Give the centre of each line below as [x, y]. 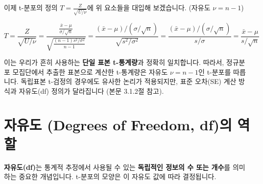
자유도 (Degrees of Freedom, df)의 [118, 124]
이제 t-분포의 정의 [31, 7]
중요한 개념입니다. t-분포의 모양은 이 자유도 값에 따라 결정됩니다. [118, 176]
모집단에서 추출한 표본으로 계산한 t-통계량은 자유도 [90, 72]
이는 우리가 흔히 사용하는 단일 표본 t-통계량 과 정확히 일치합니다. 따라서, [114, 62]
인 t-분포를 [215, 72]
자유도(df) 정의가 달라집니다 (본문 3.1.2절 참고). [91, 91]
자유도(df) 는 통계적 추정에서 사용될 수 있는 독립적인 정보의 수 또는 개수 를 [117, 167]
